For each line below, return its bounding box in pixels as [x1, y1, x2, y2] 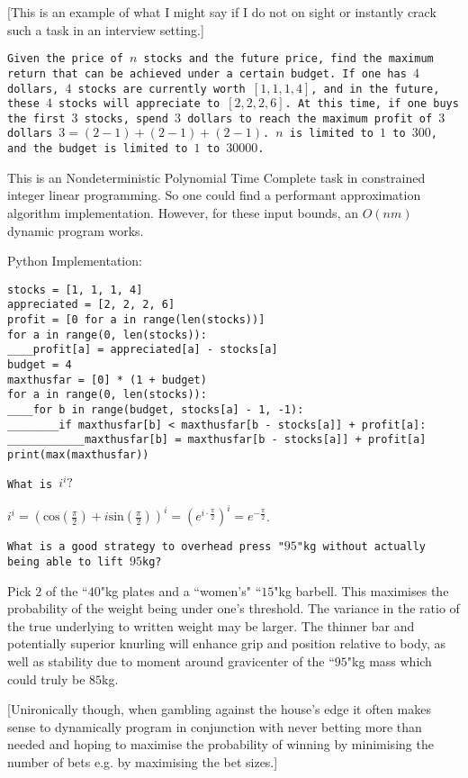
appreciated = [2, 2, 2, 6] [7, 298, 175, 312]
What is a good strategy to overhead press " [7, 540, 284, 554]
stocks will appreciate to [58, 97, 220, 111]
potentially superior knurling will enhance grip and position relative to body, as [7, 634, 446, 653]
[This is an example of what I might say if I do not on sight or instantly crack [7, 3, 436, 21]
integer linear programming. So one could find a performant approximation [7, 185, 421, 204]
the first [7, 112, 66, 125]
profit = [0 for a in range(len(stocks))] [7, 313, 265, 327]
